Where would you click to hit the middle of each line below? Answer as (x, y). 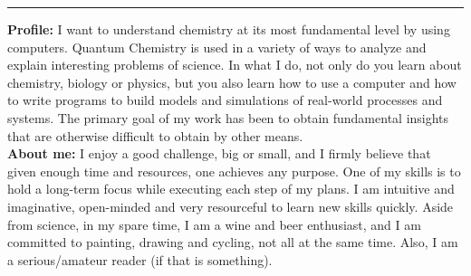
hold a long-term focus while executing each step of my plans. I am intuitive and (231, 189)
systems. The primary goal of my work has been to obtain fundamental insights (228, 117)
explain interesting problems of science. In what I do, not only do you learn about (235, 65)
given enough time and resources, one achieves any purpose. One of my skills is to (234, 171)
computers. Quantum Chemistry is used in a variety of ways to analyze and (217, 47)
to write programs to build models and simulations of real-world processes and (225, 100)
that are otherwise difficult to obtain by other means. (155, 135)
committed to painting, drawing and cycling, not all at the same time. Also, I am (233, 242)
